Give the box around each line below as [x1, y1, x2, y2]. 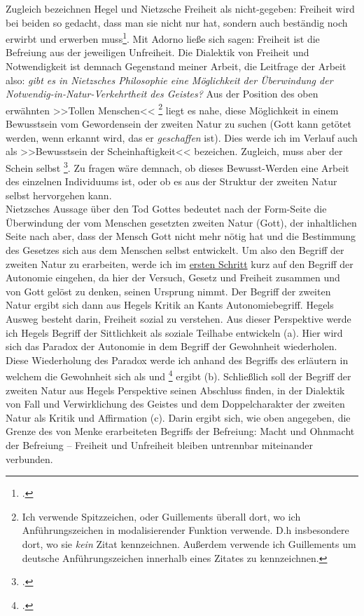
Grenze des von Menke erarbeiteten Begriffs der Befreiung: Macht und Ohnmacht [6, 424, 355, 438]
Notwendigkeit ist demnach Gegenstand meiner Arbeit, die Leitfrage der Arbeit [6, 59, 346, 74]
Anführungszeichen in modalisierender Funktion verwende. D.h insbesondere [22, 523, 349, 537]
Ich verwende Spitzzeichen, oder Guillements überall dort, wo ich [22, 509, 301, 523]
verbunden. [6, 451, 53, 466]
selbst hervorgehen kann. [6, 187, 112, 202]
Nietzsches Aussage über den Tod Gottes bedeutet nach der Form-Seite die [6, 201, 327, 216]
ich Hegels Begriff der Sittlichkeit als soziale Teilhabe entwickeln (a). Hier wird [6, 325, 343, 340]
